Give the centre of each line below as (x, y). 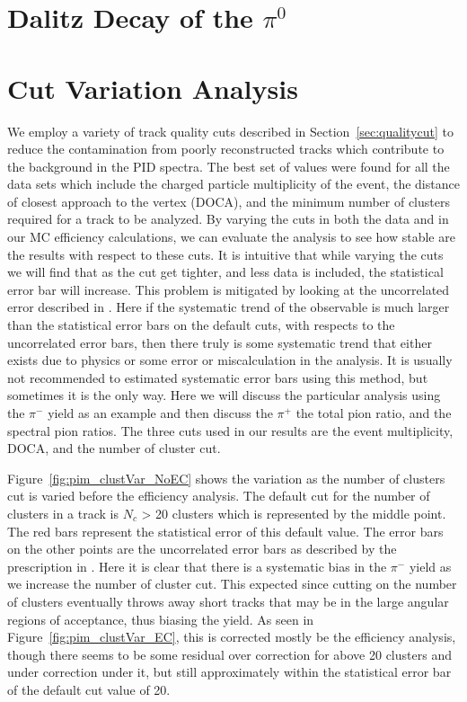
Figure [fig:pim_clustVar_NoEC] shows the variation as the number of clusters (226, 478)
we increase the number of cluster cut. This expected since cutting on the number (232, 584)
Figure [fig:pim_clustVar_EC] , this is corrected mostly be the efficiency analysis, (232, 637)
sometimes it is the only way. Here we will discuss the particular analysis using (224, 395)
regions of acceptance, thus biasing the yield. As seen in (161, 619)
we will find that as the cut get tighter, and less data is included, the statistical (225, 272)
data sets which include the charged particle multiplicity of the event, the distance (233, 184)
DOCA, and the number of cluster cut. (114, 448)
